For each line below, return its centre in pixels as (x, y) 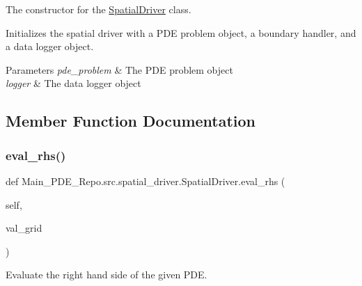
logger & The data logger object (73, 83)
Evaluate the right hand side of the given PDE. (107, 275)
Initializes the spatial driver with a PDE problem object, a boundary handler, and (181, 32)
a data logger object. (50, 46)
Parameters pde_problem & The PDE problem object (119, 69)
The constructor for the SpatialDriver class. (99, 9)
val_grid (24, 228)
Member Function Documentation (131, 121)
